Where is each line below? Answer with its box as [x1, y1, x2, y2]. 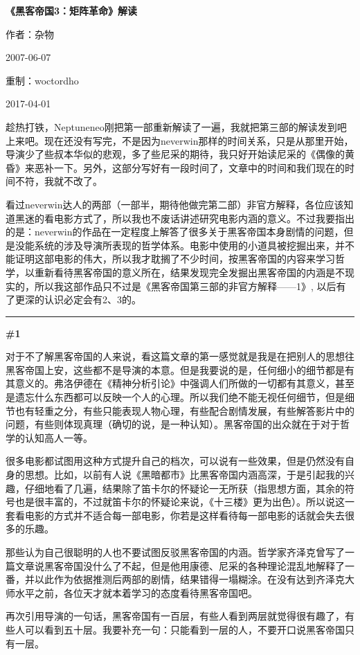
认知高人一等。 [24, 430, 93, 445]
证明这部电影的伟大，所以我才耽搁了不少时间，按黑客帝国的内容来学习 [15, 251, 335, 266]
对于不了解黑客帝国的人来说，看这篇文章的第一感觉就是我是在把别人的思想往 [6, 349, 354, 364]
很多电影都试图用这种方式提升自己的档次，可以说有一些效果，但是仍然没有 [6, 454, 345, 468]
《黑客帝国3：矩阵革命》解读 [6, 3, 138, 17]
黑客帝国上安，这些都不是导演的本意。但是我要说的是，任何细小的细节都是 [6, 362, 345, 377]
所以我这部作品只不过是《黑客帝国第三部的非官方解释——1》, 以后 [34, 278, 336, 293]
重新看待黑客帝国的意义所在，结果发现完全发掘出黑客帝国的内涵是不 [34, 264, 345, 279]
